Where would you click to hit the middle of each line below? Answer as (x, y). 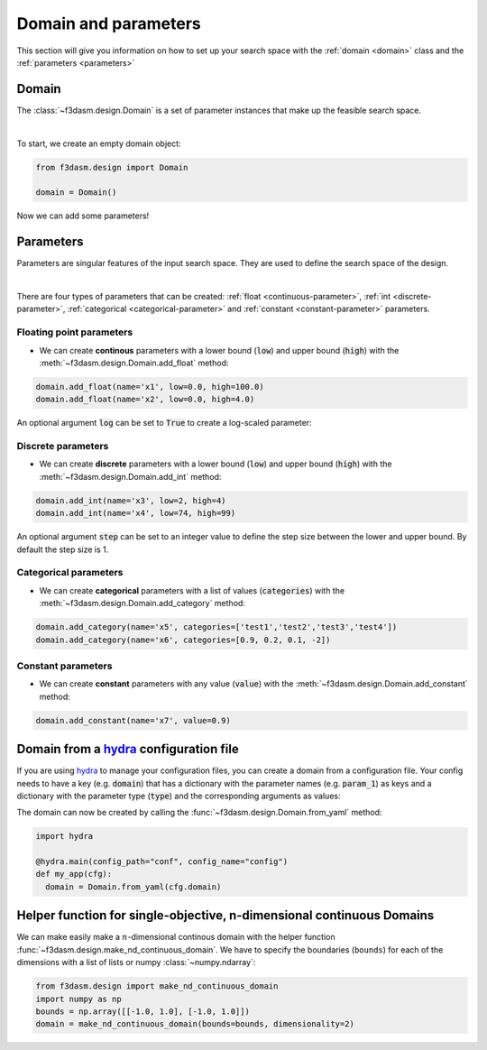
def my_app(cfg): (74, 874)
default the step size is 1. (63, 549)
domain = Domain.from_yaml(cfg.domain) (133, 887)
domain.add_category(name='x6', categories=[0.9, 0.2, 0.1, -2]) (183, 640)
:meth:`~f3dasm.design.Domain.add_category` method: (142, 603)
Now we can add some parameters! (83, 216)
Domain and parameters (109, 23)
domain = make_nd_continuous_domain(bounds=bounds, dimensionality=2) (195, 1024)
